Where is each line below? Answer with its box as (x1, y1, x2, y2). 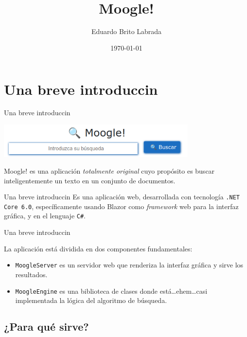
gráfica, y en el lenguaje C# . (4, 211, 86, 221)
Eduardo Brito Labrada (91, 26, 162, 36)
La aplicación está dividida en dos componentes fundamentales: (4, 243, 193, 253)
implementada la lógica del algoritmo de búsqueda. (15, 295, 167, 305)
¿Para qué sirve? (4, 319, 89, 334)
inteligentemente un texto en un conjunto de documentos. (4, 175, 176, 185)
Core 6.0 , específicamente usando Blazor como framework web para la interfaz (4, 201, 239, 211)
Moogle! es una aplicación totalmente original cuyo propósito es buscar (4, 165, 215, 176)
